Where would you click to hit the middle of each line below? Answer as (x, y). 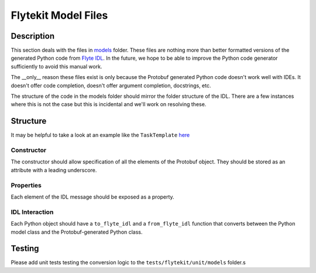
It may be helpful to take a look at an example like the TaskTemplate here (100, 135)
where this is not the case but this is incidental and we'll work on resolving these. (109, 104)
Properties (26, 185)
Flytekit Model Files (59, 15)
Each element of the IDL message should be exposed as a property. (93, 197)
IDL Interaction (32, 212)
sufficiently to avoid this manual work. (56, 66)
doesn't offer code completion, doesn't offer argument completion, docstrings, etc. (111, 86)
